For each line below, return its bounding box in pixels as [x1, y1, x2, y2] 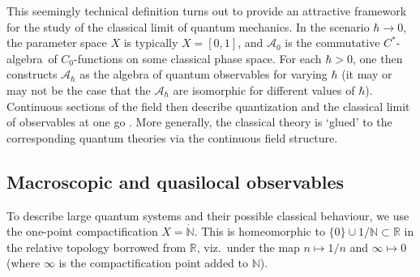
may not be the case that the [6, 81, 151, 98]
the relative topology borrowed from [6, 238, 186, 255]
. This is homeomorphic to [194, 223, 325, 240]
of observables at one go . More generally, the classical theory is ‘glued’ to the [6, 113, 392, 130]
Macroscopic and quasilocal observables [6, 168, 344, 194]
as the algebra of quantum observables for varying [79, 66, 328, 83]
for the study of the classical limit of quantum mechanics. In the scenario [6, 18, 370, 35]
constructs [6, 66, 58, 83]
